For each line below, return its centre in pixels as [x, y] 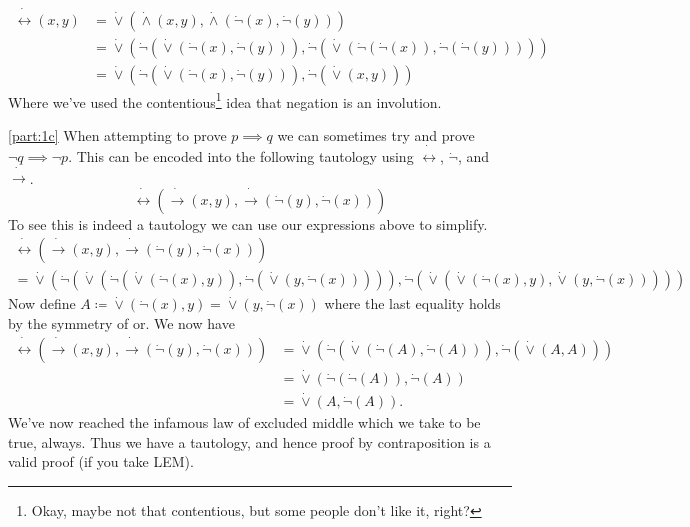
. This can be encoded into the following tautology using [241, 156]
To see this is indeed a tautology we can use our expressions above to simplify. [248, 223]
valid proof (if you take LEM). [101, 461]
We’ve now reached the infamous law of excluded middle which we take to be [244, 422]
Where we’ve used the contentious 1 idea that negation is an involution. [225, 100]
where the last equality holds [412, 303]
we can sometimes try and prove [376, 134]
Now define [42, 303]
